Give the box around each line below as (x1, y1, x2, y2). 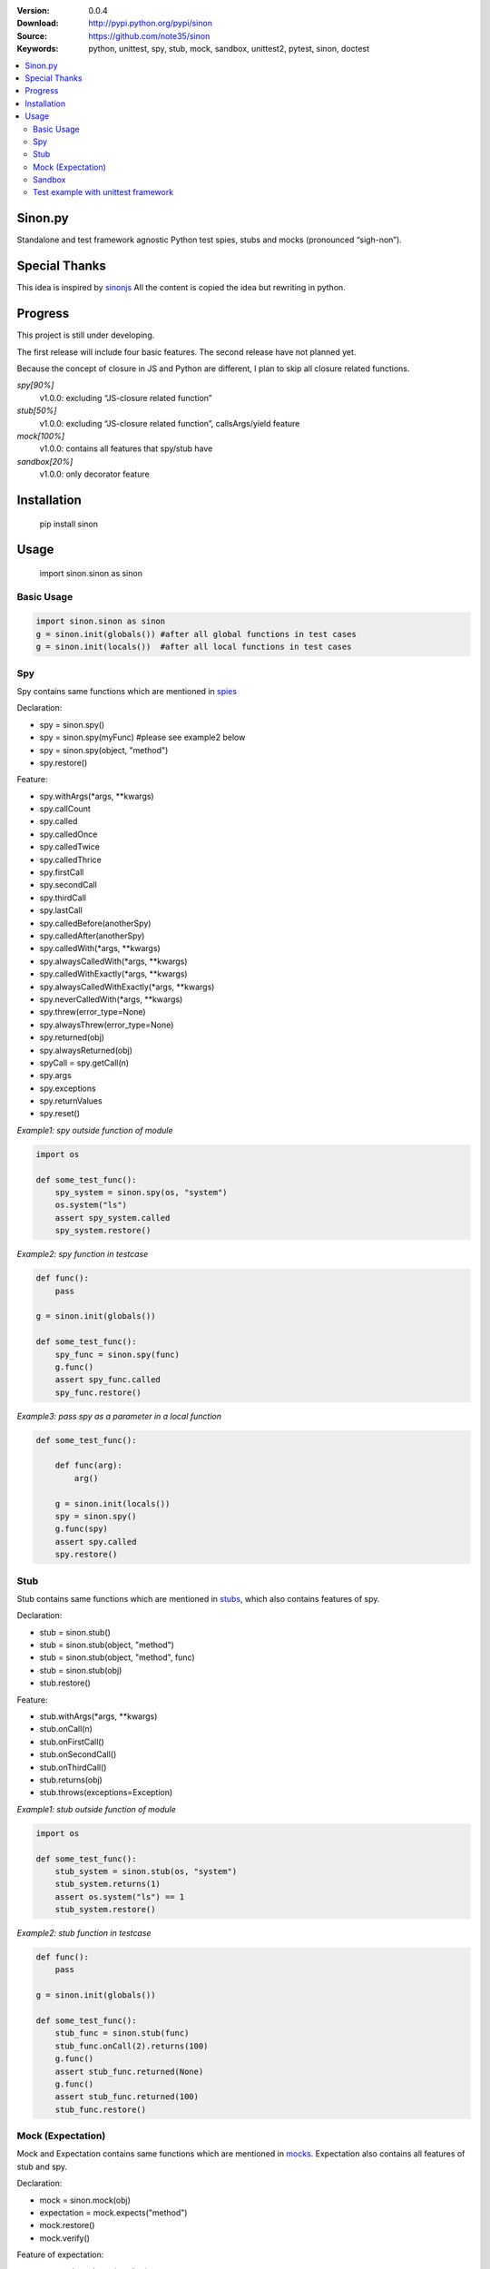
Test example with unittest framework (33, 187, 174, 198)
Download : (16, 18, 59, 29)
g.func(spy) (54, 1524, 109, 1534)
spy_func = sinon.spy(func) (54, 1349, 181, 1360)
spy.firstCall (39, 867, 84, 878)
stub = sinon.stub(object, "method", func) (39, 1652, 195, 1663)
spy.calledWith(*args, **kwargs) (39, 943, 161, 954)
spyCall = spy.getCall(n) (39, 1057, 130, 1068)
